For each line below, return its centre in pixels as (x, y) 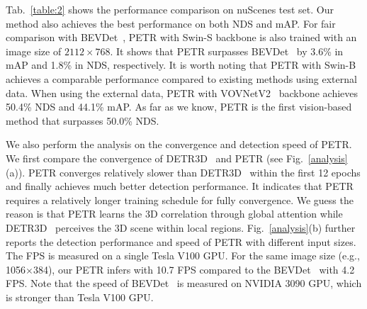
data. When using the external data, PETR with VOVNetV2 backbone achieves (182, 92)
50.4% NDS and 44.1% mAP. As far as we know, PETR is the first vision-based (179, 107)
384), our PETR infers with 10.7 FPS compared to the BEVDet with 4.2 (194, 269)
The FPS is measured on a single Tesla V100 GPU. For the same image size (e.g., (183, 255)
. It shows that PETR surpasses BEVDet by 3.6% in (227, 51)
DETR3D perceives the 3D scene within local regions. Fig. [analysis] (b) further (181, 227)
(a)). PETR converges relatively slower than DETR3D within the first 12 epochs (183, 172)
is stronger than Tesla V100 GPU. (80, 297)
